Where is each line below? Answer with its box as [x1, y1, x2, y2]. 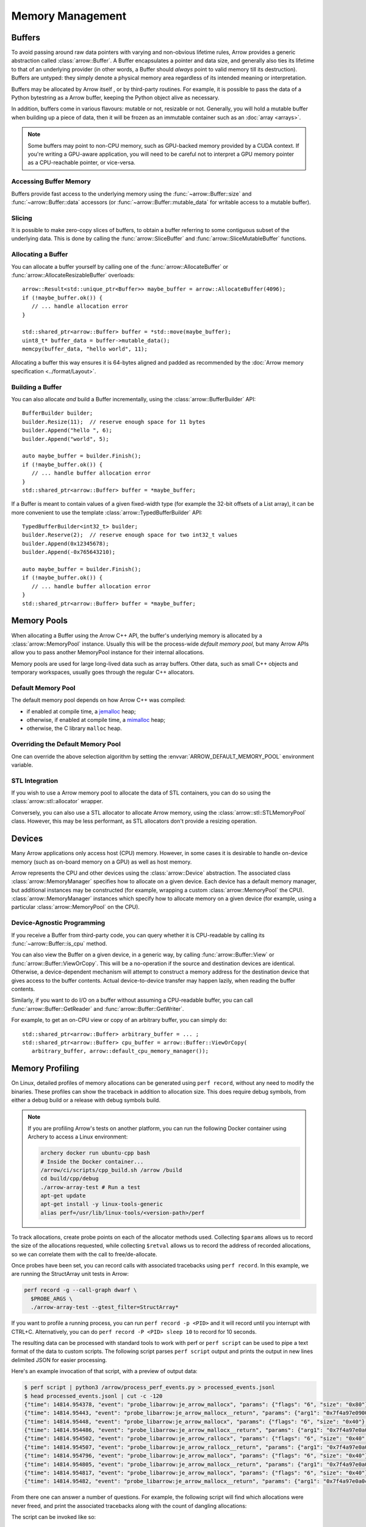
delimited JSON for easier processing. [11, 1356, 107, 1363]
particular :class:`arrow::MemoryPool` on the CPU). [11, 903, 140, 911]
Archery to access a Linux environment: [27, 1133, 128, 1140]
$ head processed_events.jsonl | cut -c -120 [24, 1393, 163, 1399]
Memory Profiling [11, 1063, 79, 1074]
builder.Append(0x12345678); [22, 540, 109, 547]
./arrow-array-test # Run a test [40, 1184, 140, 1190]
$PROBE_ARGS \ [30, 1295, 73, 1302]
